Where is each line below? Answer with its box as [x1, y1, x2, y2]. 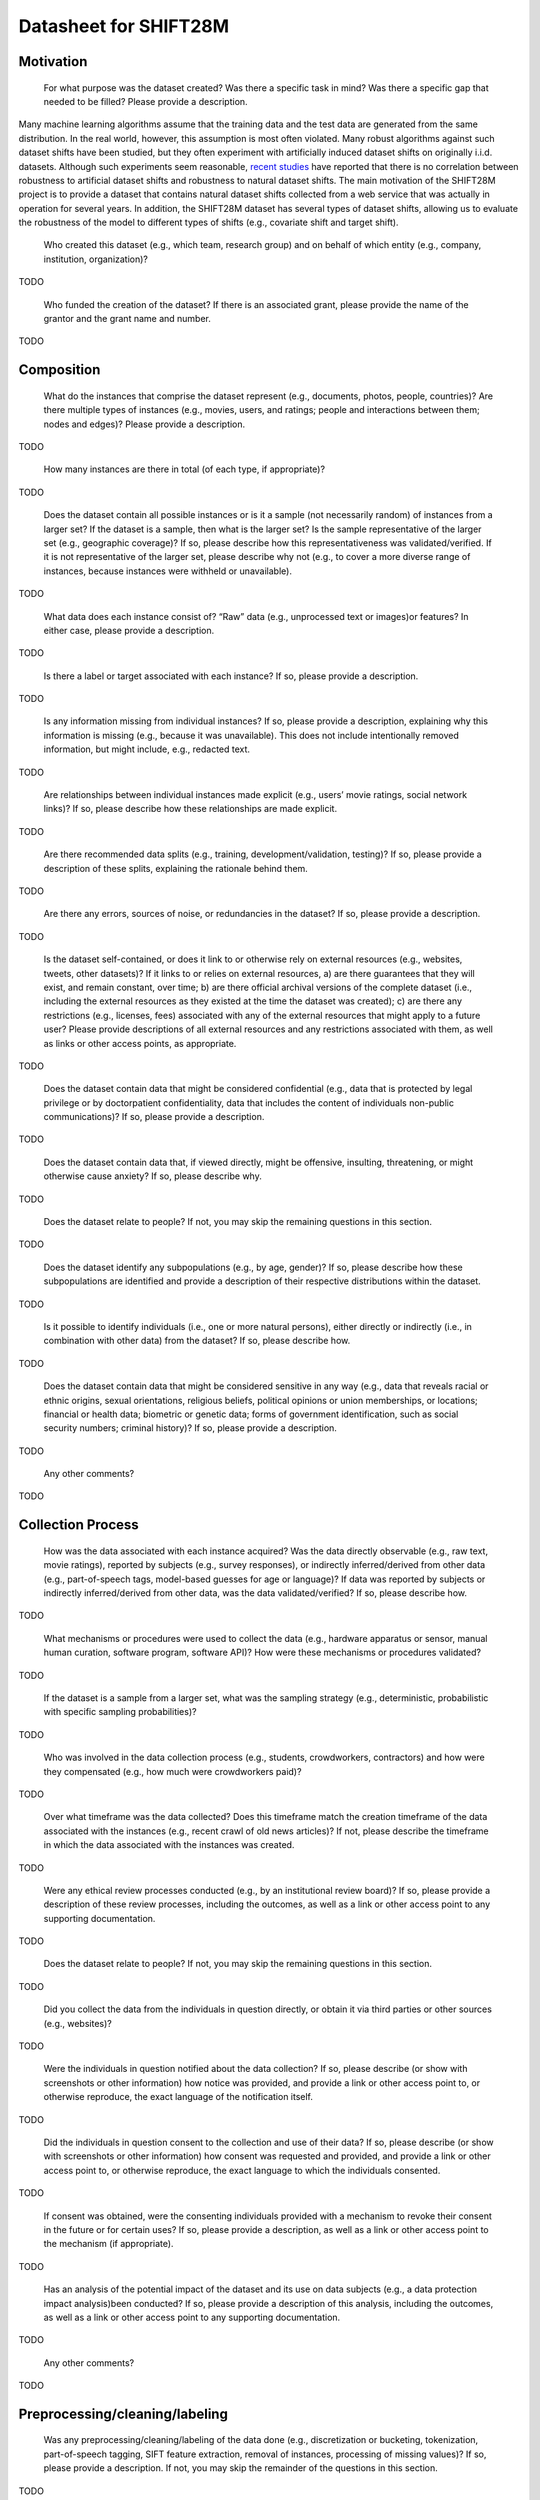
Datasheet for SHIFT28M [18, 15, 230, 37]
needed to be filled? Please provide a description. [43, 95, 249, 107]
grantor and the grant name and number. [43, 313, 212, 325]
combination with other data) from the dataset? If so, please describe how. [43, 1335, 351, 1347]
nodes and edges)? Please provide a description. [43, 418, 246, 430]
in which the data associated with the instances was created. [43, 1839, 295, 1851]
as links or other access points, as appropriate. [43, 1037, 237, 1049]
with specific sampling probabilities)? [43, 1706, 197, 1718]
